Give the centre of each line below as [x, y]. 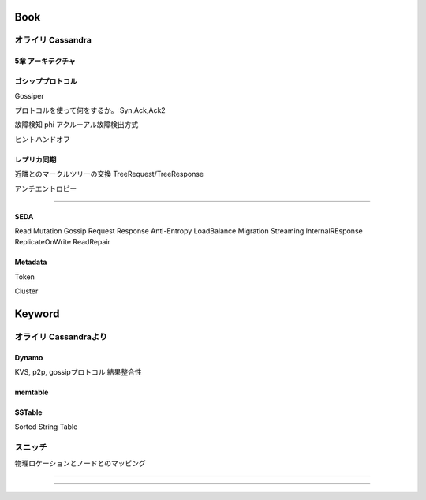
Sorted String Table [46, 427]
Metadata [31, 262]
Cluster [26, 291]
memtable [32, 392]
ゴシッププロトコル [46, 81]
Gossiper [30, 95]
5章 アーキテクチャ [45, 61]
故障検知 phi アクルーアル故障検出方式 [77, 125]
